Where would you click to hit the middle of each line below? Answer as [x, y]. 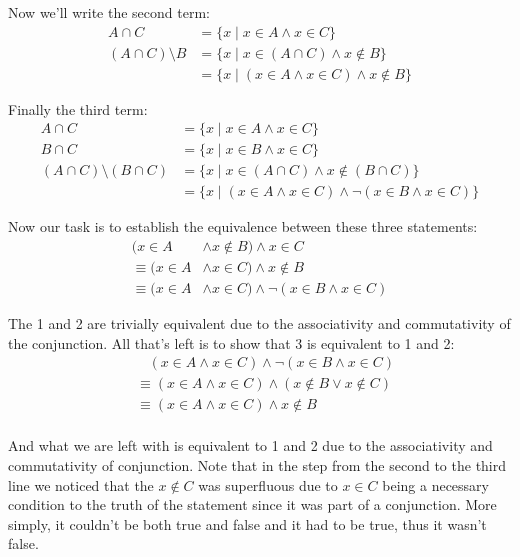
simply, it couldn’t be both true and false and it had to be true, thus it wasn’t [247, 523]
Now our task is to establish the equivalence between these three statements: [243, 226]
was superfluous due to [268, 484]
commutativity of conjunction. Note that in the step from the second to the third [257, 465]
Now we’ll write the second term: [109, 12]
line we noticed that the [81, 484]
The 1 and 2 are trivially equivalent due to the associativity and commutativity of [259, 323]
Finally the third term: [78, 108]
